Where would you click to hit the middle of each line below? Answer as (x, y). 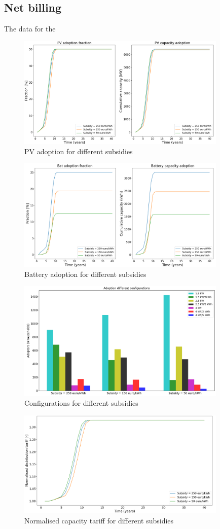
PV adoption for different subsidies (79, 151)
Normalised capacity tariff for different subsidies (99, 520)
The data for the (30, 29)
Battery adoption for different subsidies (85, 274)
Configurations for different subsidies (81, 403)
